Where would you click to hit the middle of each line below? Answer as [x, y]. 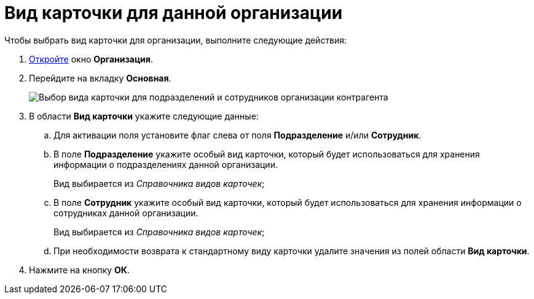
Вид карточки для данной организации [174, 13]
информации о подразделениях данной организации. [166, 164]
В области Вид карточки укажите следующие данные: [144, 116]
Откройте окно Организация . [91, 59]
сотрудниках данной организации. [126, 213]
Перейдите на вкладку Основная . [100, 78]
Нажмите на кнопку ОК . [79, 270]
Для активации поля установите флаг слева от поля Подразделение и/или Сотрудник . [238, 135]
